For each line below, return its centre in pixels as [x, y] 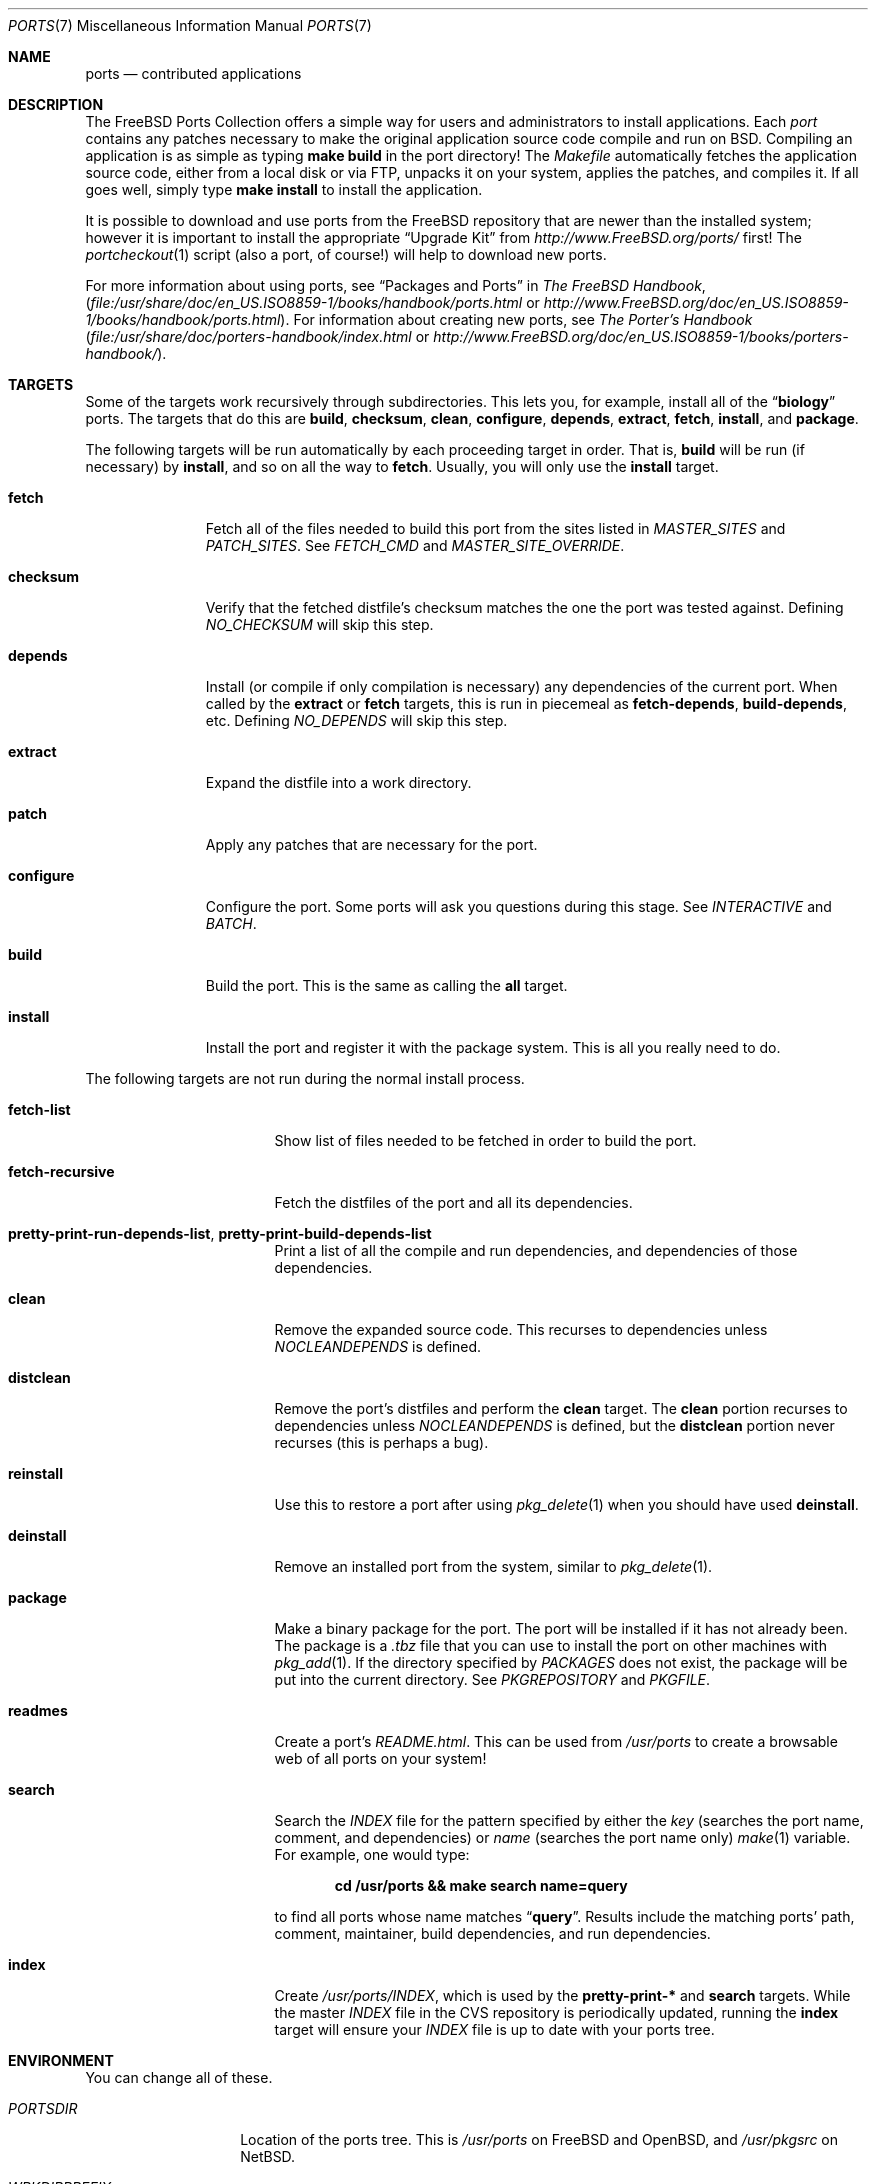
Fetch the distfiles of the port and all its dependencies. [453, 1202]
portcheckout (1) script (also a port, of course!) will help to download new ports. [346, 254]
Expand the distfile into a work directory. [338, 782]
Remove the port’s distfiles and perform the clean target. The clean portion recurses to [561, 1408]
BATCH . [231, 923]
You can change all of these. [179, 2077]
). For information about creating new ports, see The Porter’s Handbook [516, 319]
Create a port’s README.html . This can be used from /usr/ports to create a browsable [556, 1741]
